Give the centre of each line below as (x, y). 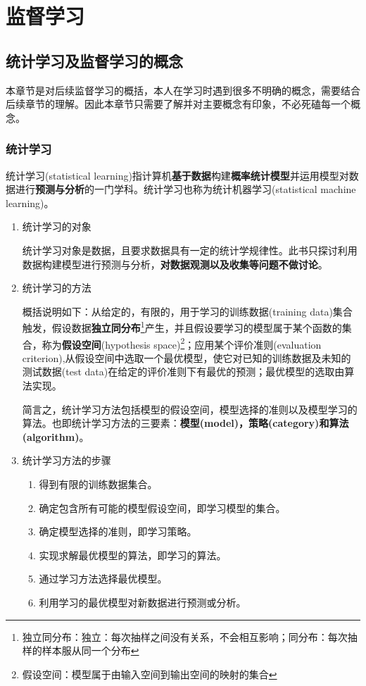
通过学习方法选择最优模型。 (103, 579)
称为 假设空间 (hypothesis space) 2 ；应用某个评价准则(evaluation (182, 343)
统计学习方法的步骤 (67, 460)
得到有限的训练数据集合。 (98, 484)
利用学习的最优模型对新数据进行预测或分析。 (143, 602)
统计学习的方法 (57, 288)
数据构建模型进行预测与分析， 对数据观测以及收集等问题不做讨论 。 (175, 264)
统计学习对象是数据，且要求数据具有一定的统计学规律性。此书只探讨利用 (190, 250)
